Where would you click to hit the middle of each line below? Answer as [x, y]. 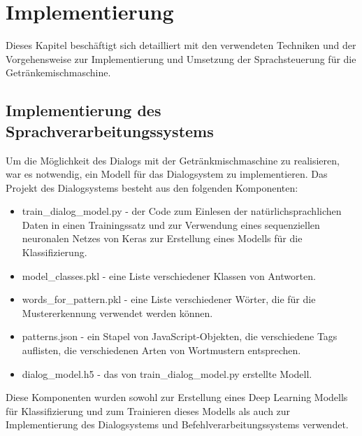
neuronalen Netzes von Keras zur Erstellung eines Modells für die [162, 238]
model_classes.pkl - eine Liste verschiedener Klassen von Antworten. [169, 275]
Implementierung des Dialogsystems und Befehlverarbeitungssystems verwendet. [177, 424]
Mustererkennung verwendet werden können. [117, 312]
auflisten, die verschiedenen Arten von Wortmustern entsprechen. [161, 350]
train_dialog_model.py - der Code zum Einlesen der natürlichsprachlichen [182, 211]
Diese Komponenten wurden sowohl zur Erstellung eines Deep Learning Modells [177, 397]
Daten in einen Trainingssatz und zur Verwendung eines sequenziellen [171, 224]
